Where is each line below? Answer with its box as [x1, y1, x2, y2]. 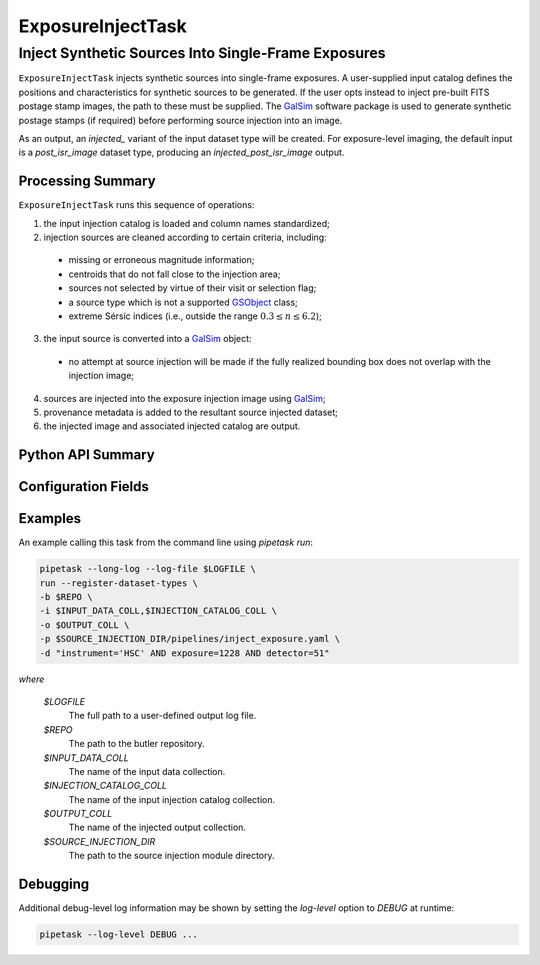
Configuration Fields [18, 478, 150, 495]
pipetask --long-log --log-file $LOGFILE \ [39, 563, 257, 575]
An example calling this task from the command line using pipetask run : [18, 536, 314, 549]
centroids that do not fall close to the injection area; [68, 268, 281, 280]
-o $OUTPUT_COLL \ [39, 619, 130, 630]
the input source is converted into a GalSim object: [43, 333, 252, 345]
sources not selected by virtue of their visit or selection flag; [68, 282, 317, 294]
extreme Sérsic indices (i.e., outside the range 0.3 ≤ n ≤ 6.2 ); [68, 310, 322, 322]
